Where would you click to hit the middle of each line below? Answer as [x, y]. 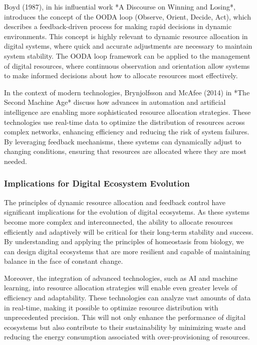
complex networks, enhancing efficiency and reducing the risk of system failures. [127, 132]
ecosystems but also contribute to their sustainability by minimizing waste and [125, 327]
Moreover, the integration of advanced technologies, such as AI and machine [121, 278]
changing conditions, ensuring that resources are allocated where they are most [125, 151]
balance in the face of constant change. [64, 261]
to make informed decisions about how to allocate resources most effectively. [121, 75]
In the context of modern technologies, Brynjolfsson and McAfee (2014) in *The [127, 92]
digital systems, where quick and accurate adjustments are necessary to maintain [128, 46]
